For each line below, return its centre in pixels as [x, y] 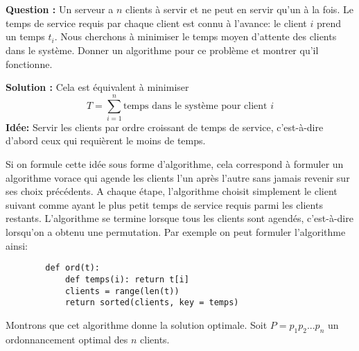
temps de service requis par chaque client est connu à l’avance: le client [156, 23]
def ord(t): [73, 268]
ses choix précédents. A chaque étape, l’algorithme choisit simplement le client [172, 191]
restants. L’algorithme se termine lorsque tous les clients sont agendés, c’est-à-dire [179, 218]
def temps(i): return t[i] [127, 279]
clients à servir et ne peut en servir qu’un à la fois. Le [239, 9]
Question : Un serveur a [60, 9]
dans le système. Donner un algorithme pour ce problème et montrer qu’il [162, 50]
